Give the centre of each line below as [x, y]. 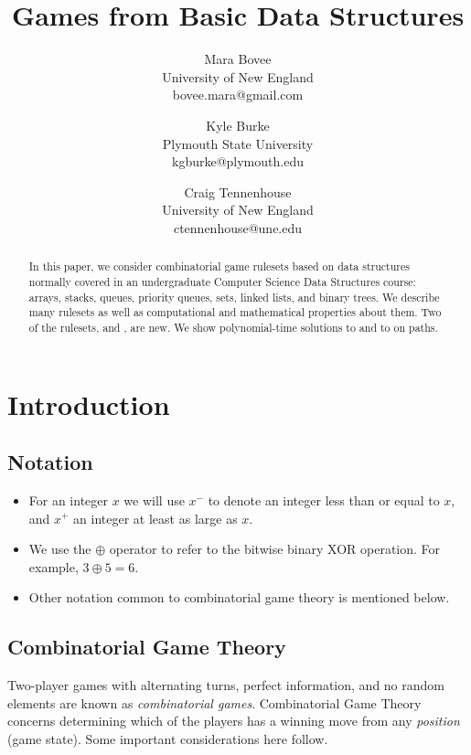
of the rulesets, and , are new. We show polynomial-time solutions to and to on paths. [233, 327]
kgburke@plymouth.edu [238, 161]
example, [54, 566]
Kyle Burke [238, 125]
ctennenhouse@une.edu [238, 227]
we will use [154, 500]
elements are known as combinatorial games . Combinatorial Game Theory [214, 702]
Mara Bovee [238, 59]
